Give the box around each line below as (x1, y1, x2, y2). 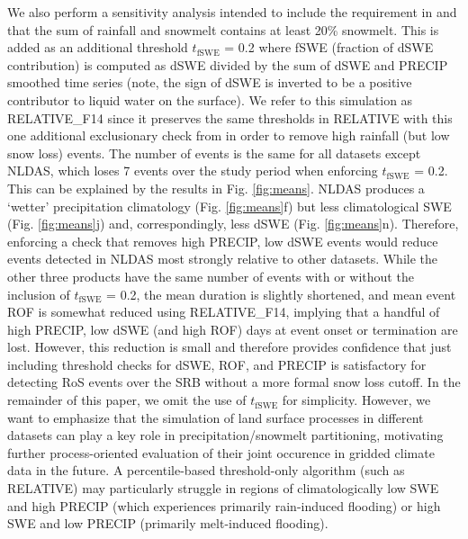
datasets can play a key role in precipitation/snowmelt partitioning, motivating (7, 426, 444, 445)
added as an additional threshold (7, 38, 188, 57)
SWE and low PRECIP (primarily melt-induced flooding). (7, 514, 328, 533)
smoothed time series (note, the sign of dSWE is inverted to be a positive (7, 73, 412, 92)
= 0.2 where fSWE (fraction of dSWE (224, 38, 434, 57)
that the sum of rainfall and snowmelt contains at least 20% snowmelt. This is (7, 20, 439, 39)
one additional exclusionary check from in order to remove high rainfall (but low (7, 126, 450, 145)
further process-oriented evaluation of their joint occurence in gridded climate (7, 443, 435, 462)
